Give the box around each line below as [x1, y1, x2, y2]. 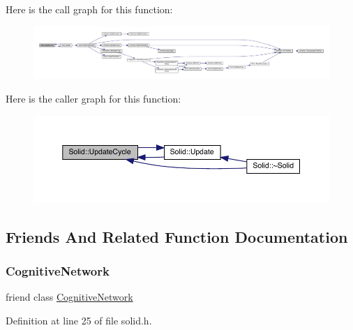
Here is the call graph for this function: [6, 2, 173, 16]
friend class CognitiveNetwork [6, 290, 133, 304]
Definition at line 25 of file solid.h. [6, 313, 152, 327]
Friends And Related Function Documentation [6, 225, 348, 247]
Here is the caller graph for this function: [6, 91, 181, 105]
